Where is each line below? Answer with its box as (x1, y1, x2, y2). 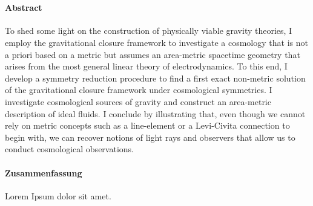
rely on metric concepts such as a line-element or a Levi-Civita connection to (5, 119, 290, 132)
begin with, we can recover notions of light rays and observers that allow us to (5, 130, 295, 143)
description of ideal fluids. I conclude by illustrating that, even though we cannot (5, 107, 306, 120)
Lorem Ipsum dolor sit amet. (5, 189, 111, 202)
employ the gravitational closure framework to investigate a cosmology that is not (5, 36, 308, 48)
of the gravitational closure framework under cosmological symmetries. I (5, 83, 272, 96)
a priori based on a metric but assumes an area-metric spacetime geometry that (5, 48, 300, 60)
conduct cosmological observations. (5, 143, 134, 155)
